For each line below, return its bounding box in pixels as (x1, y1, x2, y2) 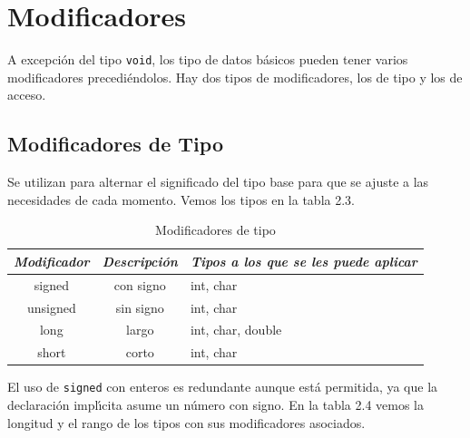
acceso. (7, 85, 46, 104)
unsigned (26, 297, 76, 316)
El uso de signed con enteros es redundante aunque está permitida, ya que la (7, 377, 438, 396)
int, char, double (190, 320, 282, 339)
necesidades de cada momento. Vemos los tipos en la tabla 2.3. (7, 190, 355, 209)
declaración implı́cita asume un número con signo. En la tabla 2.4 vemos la (7, 395, 424, 414)
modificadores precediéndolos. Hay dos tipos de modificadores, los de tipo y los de (7, 67, 463, 86)
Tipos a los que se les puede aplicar (190, 251, 417, 270)
